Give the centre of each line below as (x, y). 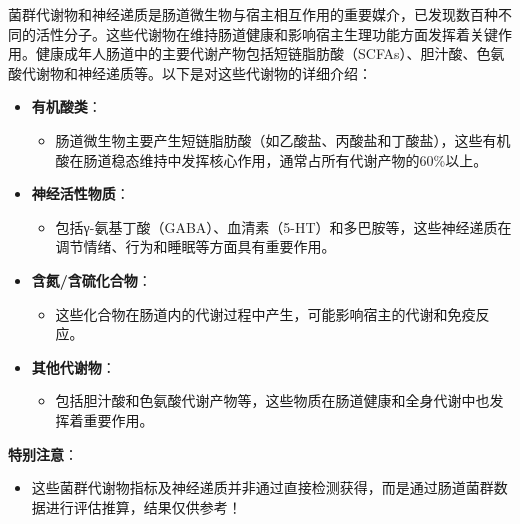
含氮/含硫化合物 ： (91, 279)
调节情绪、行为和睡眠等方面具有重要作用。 (195, 246)
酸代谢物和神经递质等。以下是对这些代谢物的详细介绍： (190, 72)
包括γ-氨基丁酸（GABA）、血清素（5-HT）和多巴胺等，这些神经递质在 (283, 226)
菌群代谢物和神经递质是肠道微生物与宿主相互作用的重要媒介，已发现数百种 (253, 14)
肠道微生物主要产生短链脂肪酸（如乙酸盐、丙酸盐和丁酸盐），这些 (269, 139)
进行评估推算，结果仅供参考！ (143, 506)
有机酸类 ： (66, 106)
